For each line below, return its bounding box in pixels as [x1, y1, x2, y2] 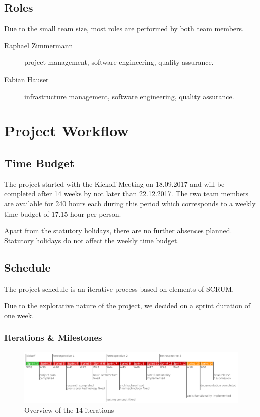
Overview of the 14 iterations [24, 405, 114, 415]
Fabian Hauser [4, 74, 49, 84]
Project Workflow [4, 120, 129, 141]
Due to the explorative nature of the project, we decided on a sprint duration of [4, 300, 250, 311]
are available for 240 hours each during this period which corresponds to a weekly [4, 198, 256, 208]
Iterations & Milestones [4, 331, 102, 344]
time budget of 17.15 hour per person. [4, 208, 121, 219]
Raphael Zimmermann [4, 40, 73, 50]
